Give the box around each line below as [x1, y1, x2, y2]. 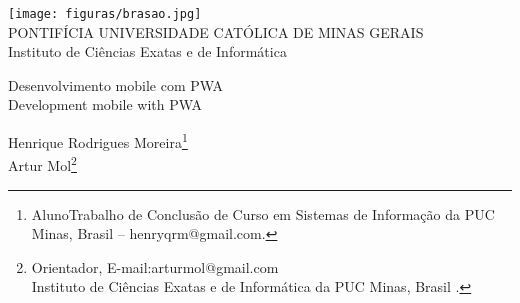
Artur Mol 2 [8, 152, 77, 175]
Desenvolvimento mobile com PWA [8, 74, 224, 95]
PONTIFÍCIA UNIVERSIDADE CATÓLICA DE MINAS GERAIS [8, 21, 424, 42]
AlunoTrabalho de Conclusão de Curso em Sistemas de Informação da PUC [31, 203, 495, 224]
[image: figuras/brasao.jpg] [8, 7, 202, 21]
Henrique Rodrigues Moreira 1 [8, 129, 188, 152]
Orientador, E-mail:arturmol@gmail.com [31, 256, 279, 277]
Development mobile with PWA [8, 94, 203, 115]
